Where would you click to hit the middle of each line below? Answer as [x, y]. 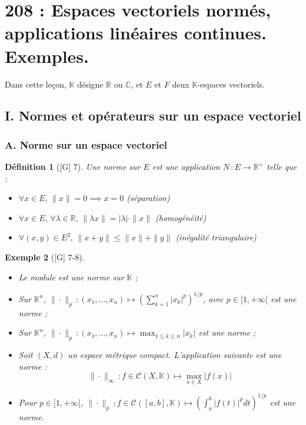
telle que [282, 167]
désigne [90, 84]
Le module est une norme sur [71, 277]
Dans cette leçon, [36, 84]
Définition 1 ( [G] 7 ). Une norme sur [73, 167]
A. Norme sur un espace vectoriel [86, 144]
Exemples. [47, 56]
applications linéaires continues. [136, 33]
